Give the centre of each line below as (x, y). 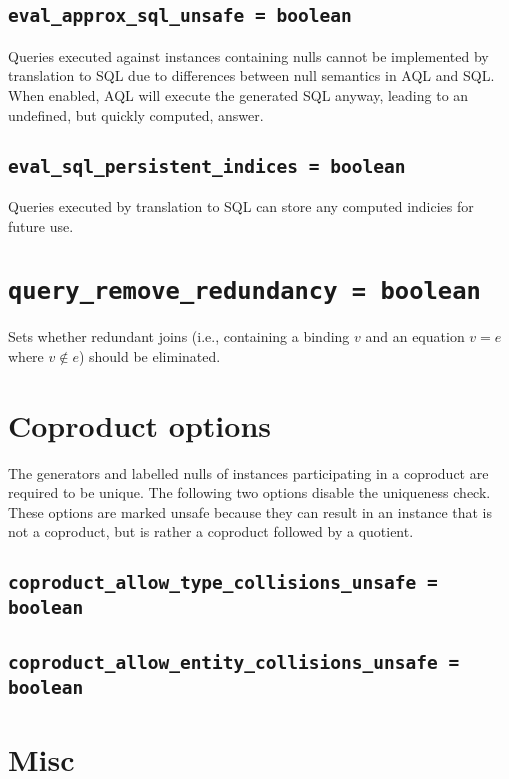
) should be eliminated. (149, 355)
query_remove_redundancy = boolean (244, 291)
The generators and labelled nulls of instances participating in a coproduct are (248, 472)
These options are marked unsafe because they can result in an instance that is (250, 511)
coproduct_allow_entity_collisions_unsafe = (234, 662)
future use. (41, 225)
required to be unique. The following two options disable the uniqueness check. (249, 492)
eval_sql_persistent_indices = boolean (207, 166)
